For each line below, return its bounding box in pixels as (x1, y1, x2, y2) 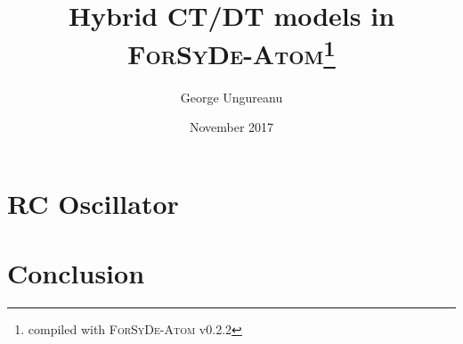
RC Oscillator (7, 184, 179, 221)
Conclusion (7, 255, 145, 291)
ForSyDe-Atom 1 (127, 32, 336, 72)
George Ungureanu (180, 87, 283, 106)
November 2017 (189, 118, 274, 136)
